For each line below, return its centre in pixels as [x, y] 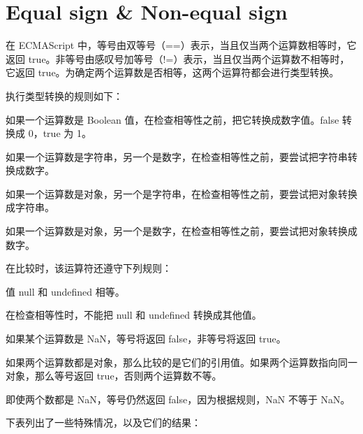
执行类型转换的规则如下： [64, 95]
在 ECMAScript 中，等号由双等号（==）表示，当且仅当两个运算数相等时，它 [181, 45]
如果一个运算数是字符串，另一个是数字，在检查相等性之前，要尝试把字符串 [177, 156]
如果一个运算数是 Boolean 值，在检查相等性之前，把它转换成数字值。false [172, 119]
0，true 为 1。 [60, 133]
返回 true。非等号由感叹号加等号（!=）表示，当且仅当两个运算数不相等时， [178, 58]
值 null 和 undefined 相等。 [65, 291]
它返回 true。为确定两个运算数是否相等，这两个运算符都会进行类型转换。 [172, 72]
